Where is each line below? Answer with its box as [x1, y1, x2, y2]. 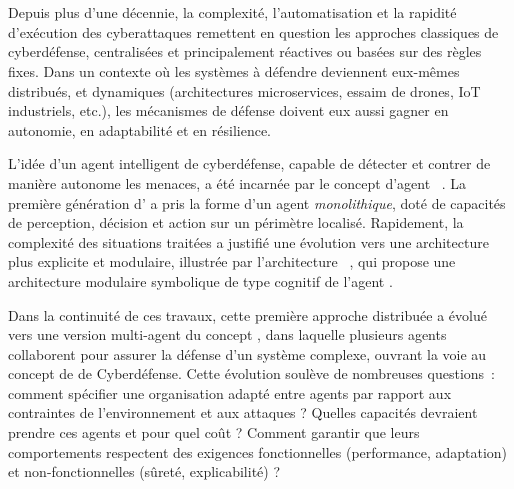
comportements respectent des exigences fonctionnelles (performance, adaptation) [8, 441, 508, 462]
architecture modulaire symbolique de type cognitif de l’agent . [8, 270, 393, 291]
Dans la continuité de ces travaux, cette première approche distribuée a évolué [8, 304, 487, 325]
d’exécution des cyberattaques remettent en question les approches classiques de [8, 21, 499, 42]
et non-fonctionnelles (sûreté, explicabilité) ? [8, 461, 281, 482]
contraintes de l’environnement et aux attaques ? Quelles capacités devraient [8, 402, 478, 423]
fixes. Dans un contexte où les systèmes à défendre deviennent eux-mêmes [8, 60, 460, 81]
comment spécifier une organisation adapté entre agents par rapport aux [8, 382, 452, 403]
